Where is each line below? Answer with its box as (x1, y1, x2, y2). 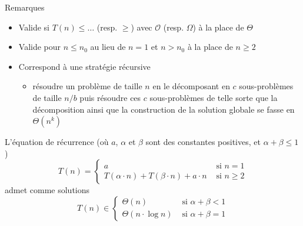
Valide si (18, 21, 49, 33)
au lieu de (90, 41, 126, 53)
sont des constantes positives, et (145, 136, 261, 148)
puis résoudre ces (79, 91, 141, 103)
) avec (131, 21, 152, 33)
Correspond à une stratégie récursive (18, 60, 151, 72)
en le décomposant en (152, 80, 230, 92)
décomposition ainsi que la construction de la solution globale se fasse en (32, 103, 295, 115)
